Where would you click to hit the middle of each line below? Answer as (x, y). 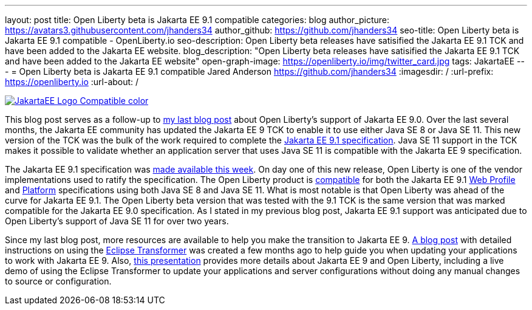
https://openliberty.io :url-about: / (72, 82)
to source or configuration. (58, 281)
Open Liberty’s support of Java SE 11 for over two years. (117, 221)
